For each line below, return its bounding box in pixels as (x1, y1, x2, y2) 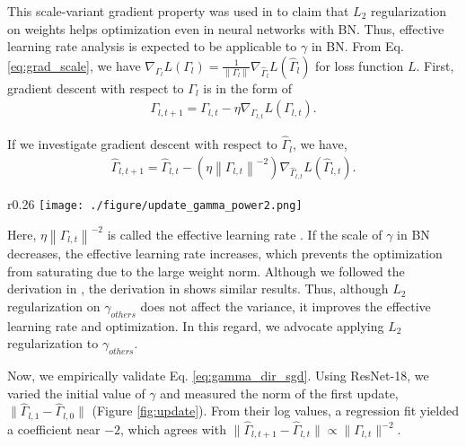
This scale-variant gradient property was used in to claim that (7, 2, 349, 20)
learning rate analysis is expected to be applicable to (7, 37, 297, 56)
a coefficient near (7, 420, 101, 438)
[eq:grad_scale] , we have (7, 56, 141, 74)
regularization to (7, 334, 99, 353)
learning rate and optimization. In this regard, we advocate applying (7, 316, 384, 335)
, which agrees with (120, 420, 226, 438)
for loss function (315, 56, 404, 74)
